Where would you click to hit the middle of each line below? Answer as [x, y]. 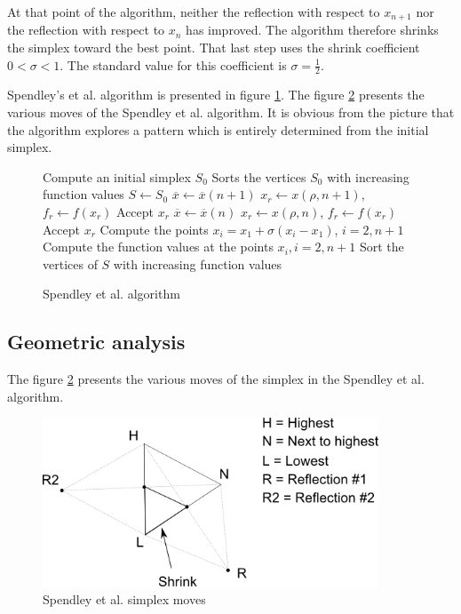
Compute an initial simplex [117, 176]
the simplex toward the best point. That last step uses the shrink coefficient [214, 48]
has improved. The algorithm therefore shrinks [312, 30]
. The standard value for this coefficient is [173, 64]
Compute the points [154, 229]
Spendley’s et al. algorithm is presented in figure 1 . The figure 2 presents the [216, 95]
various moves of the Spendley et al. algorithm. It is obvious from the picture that [231, 112]
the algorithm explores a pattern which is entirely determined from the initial [218, 129]
